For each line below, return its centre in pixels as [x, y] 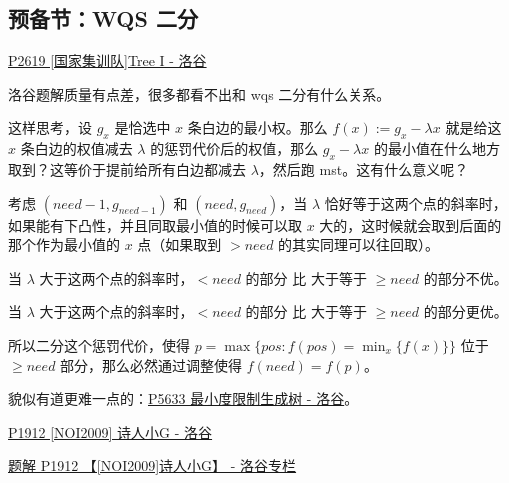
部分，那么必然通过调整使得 [151, 364]
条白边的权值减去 [76, 148]
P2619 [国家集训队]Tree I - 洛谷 [107, 60]
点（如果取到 [179, 244]
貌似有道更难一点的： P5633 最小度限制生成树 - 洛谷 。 [183, 398]
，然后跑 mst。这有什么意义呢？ [363, 168]
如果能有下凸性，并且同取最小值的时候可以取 [155, 224]
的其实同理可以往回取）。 [359, 244]
